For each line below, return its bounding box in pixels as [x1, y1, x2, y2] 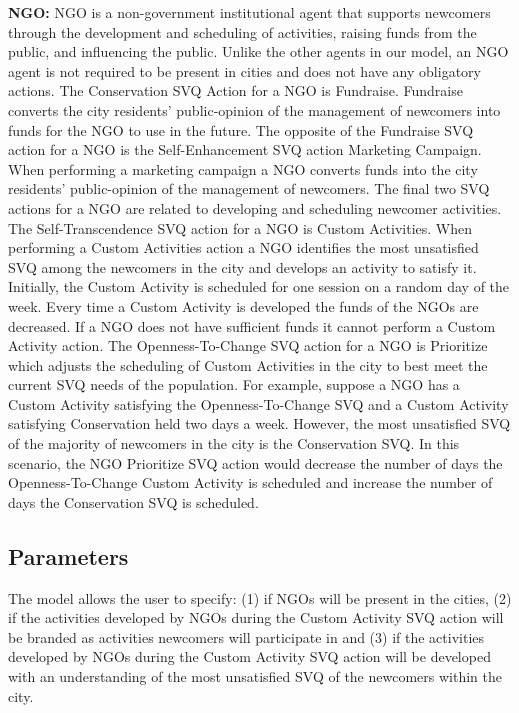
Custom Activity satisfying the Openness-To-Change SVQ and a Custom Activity [8, 393, 509, 414]
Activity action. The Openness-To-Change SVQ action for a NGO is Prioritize [8, 335, 488, 356]
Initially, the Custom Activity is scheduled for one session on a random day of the [8, 276, 510, 297]
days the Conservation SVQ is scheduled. [8, 491, 259, 512]
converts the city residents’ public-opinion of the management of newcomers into [8, 99, 501, 120]
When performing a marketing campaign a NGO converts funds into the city [8, 158, 478, 179]
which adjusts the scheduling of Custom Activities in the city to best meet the [8, 354, 488, 375]
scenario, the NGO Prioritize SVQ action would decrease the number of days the [8, 452, 503, 473]
